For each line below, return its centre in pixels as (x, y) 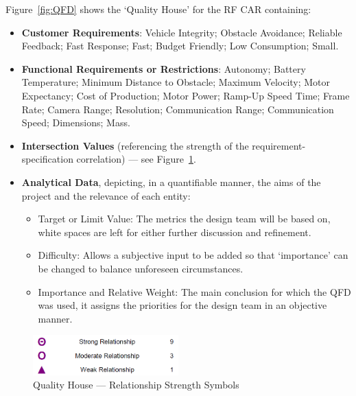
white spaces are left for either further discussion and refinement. (175, 232)
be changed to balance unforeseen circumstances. (141, 268)
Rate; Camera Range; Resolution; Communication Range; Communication (178, 109)
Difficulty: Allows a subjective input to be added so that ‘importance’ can (193, 255)
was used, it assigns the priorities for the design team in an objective (182, 305)
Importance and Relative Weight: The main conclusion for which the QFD (194, 291)
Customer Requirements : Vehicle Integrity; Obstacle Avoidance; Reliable (182, 32)
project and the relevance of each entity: (106, 195)
